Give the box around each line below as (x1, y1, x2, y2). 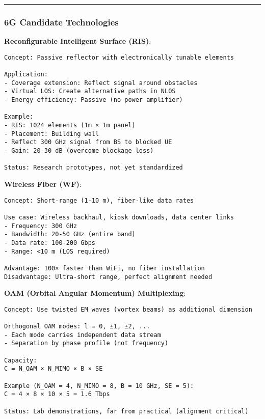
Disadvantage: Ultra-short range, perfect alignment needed (4, 273, 213, 281)
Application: (4, 71, 48, 78)
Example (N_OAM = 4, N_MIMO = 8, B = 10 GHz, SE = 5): (4, 382, 194, 389)
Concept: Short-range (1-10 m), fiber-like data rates (4, 197, 194, 204)
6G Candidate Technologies (4, 15, 119, 28)
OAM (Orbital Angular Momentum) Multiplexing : (4, 288, 186, 298)
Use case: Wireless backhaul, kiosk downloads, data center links (4, 213, 234, 221)
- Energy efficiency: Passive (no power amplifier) (4, 96, 183, 104)
